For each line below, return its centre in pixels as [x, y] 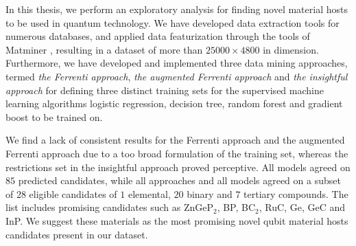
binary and [210, 193]
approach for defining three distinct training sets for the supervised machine [165, 90]
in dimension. [291, 49]
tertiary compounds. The [296, 193]
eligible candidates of [73, 193]
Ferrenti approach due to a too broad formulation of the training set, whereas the [177, 153]
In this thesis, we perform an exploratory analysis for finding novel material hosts [177, 9]
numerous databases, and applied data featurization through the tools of [158, 36]
